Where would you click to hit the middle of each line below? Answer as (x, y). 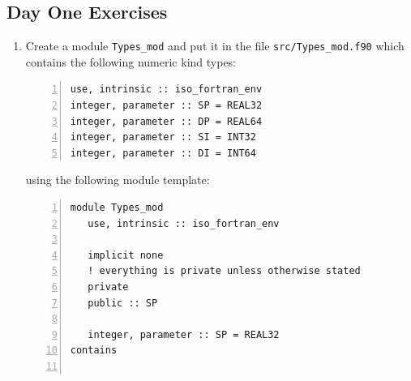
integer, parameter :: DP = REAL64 (166, 121)
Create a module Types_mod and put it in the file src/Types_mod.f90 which (215, 46)
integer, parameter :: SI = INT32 (163, 137)
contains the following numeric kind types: (131, 61)
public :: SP (123, 303)
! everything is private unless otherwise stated (224, 271)
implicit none (126, 255)
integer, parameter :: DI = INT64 (163, 153)
